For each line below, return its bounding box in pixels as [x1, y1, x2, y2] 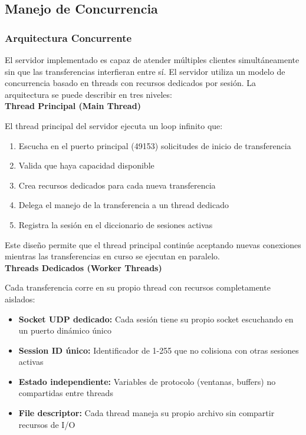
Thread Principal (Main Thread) [5, 100, 141, 112]
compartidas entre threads [18, 387, 113, 399]
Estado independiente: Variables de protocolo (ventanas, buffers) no [18, 375, 276, 387]
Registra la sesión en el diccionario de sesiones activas [18, 218, 213, 230]
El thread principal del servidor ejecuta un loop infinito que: [5, 119, 223, 131]
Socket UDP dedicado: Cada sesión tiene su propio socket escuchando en [18, 312, 294, 325]
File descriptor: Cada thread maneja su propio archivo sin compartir [18, 407, 275, 419]
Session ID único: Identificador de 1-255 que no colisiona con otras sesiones [18, 344, 299, 356]
